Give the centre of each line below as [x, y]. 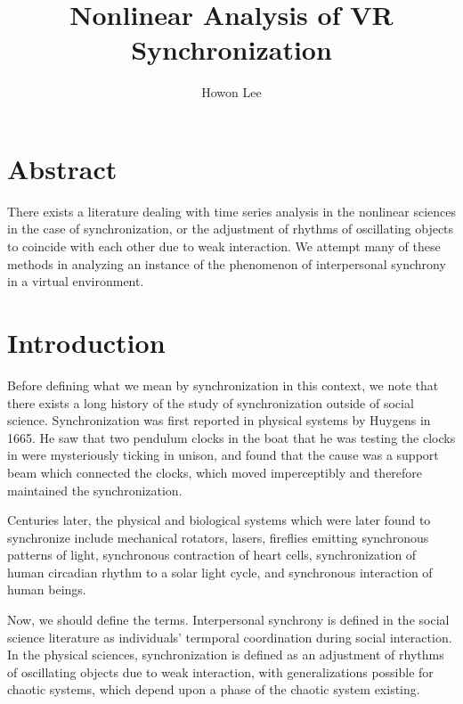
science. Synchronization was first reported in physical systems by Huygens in [219, 420]
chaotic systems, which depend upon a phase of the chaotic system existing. [214, 689]
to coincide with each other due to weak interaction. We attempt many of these [224, 246]
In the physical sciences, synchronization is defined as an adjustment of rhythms [226, 655]
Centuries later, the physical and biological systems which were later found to [219, 520]
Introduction [86, 342]
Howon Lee [231, 92]
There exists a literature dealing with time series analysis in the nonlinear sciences [231, 211]
